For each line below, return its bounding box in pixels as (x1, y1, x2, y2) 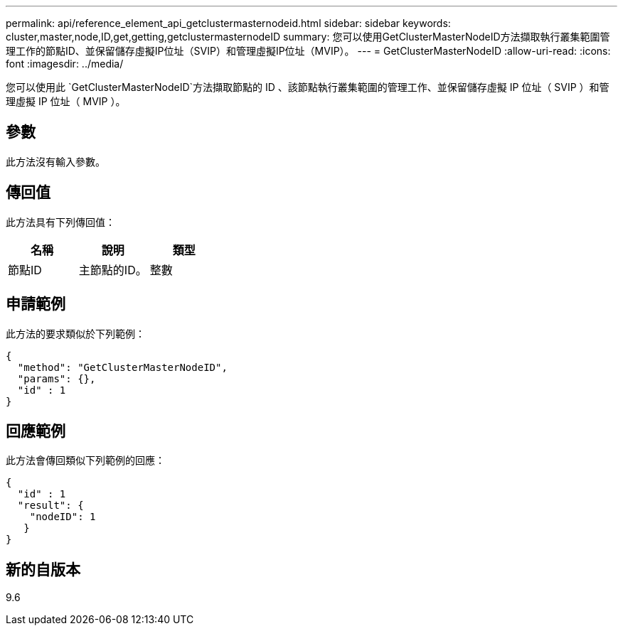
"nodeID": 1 (29, 511, 96, 523)
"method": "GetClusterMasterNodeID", (17, 361, 228, 373)
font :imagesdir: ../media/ (6, 58, 124, 70)
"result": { (17, 500, 84, 512)
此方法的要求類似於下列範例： (6, 327, 145, 340)
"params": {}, (17, 372, 96, 384)
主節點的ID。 (78, 262, 147, 277)
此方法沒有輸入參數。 (6, 155, 105, 168)
